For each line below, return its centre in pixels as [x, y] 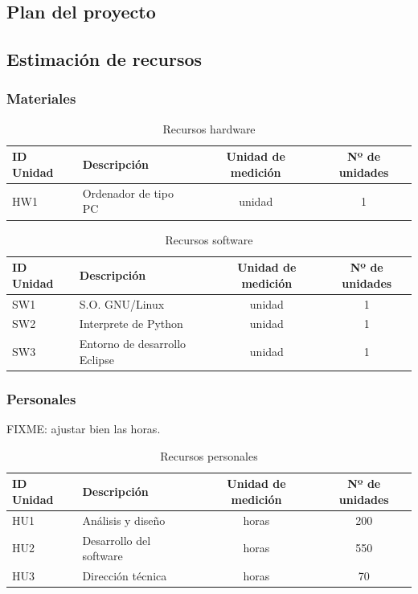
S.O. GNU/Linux [122, 303]
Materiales [41, 98]
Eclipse [96, 359]
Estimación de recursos [104, 59]
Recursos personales [209, 455]
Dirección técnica [125, 576]
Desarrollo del [117, 540]
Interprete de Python [131, 324]
